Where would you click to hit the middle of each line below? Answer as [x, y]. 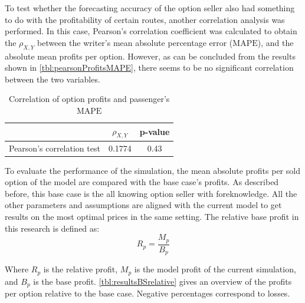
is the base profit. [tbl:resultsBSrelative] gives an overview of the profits [163, 281]
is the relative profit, [81, 269]
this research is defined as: [52, 228]
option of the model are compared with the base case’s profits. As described [142, 182]
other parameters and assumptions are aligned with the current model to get [143, 205]
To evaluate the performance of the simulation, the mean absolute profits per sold [152, 170]
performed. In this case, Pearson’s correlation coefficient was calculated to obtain [151, 31]
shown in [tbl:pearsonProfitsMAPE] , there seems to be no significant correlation [149, 67]
